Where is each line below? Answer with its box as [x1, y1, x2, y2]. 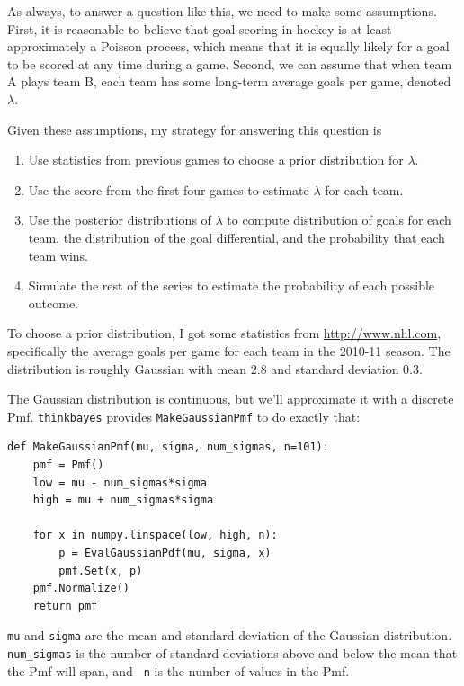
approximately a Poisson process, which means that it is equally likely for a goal [7, 37, 450, 56]
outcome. [28, 293, 79, 312]
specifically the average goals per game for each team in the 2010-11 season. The [7, 341, 451, 360]
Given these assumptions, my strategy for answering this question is [7, 120, 382, 138]
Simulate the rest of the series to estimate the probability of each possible [28, 276, 435, 295]
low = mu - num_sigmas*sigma [32, 476, 207, 489]
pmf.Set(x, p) [58, 564, 143, 577]
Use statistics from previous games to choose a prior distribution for [28, 150, 404, 169]
